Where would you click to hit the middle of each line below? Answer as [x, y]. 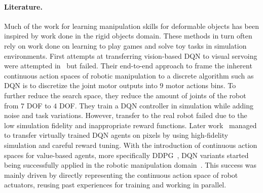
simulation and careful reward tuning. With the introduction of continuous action [131, 145]
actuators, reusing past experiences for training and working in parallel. [115, 185]
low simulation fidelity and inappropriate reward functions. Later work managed [130, 125]
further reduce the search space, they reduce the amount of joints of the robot [125, 95]
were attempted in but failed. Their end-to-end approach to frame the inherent [128, 66]
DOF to [39, 105]
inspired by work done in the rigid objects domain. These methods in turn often [128, 36]
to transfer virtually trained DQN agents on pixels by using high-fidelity [116, 135]
